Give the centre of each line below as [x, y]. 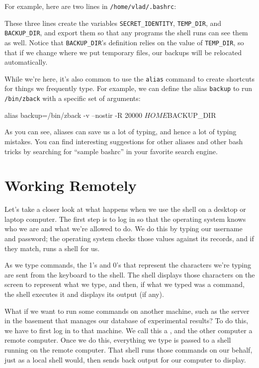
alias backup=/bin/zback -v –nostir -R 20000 [73, 115]
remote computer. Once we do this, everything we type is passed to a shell [118, 340]
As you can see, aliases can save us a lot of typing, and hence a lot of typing [121, 132]
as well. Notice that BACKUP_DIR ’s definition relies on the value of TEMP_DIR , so [124, 42]
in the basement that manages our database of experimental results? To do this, [127, 321]
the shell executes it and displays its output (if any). [84, 294]
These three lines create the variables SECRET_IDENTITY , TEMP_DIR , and [113, 23]
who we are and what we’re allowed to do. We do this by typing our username [124, 229]
